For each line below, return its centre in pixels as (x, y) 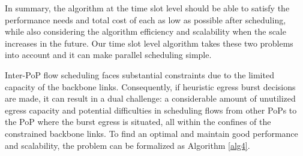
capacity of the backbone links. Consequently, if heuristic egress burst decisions (150, 86)
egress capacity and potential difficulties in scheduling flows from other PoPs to (151, 110)
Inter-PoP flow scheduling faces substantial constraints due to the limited (139, 74)
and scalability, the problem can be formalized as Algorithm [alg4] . (127, 145)
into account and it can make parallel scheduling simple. (108, 55)
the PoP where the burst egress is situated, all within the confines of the (138, 122)
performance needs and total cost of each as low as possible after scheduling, (145, 19)
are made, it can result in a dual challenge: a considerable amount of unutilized (150, 98)
